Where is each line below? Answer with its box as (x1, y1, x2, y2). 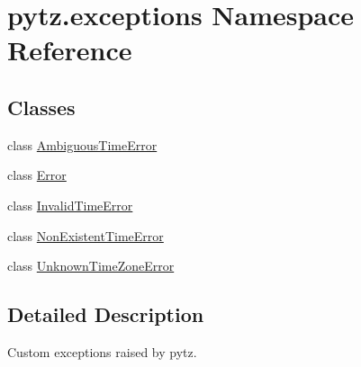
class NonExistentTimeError (7, 226, 164, 245)
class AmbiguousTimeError (7, 135, 158, 154)
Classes (7, 93, 76, 121)
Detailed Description (7, 300, 204, 328)
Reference (7, 31, 132, 68)
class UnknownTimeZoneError (7, 256, 175, 275)
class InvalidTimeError (7, 195, 133, 214)
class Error (7, 166, 67, 184)
